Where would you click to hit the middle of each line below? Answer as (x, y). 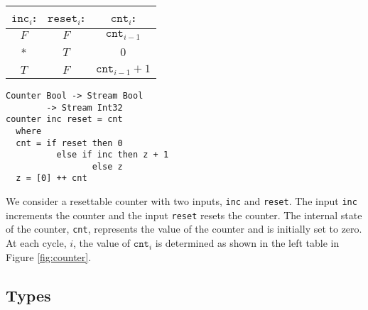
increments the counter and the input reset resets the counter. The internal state (184, 215)
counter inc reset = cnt (64, 120)
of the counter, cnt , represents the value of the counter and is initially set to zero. (184, 229)
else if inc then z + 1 (113, 155)
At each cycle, (36, 243)
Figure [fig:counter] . (49, 256)
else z (107, 166)
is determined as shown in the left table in (247, 243)
